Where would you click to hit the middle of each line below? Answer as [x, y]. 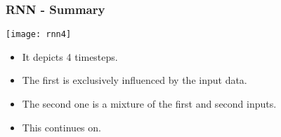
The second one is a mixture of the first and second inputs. [149, 104]
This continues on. [61, 127]
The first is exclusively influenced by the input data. [135, 80]
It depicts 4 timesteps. [70, 56]
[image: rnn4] [39, 35]
